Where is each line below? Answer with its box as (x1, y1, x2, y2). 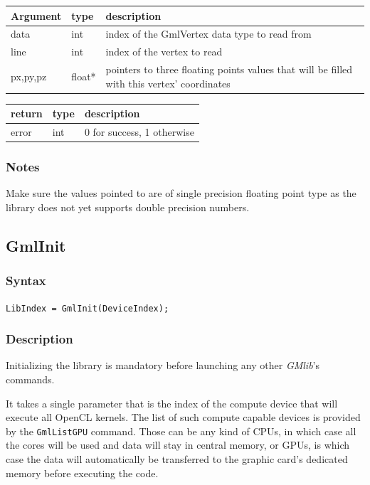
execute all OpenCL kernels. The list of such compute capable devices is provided (6, 410, 361, 425)
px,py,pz (11, 68, 47, 83)
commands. (6, 372, 55, 387)
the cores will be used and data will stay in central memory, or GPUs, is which (6, 437, 350, 452)
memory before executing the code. (6, 465, 159, 480)
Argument (11, 8, 62, 23)
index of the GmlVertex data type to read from (105, 26, 312, 41)
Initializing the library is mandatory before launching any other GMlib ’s (6, 358, 320, 373)
